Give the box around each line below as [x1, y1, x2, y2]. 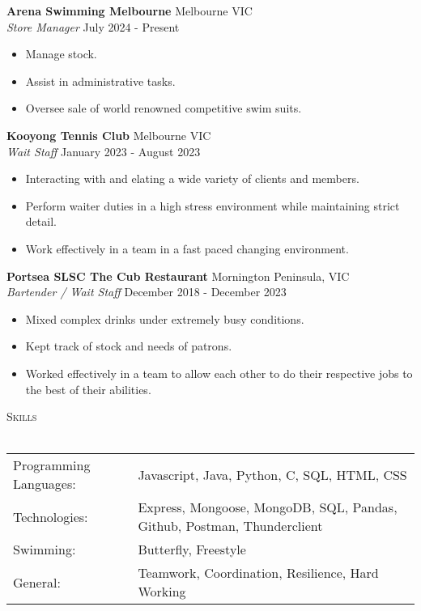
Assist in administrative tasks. [25, 72, 176, 89]
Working [138, 582, 186, 601]
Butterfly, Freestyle [138, 540, 246, 559]
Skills [6, 408, 37, 425]
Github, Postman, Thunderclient [138, 516, 323, 536]
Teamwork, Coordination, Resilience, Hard [138, 563, 379, 583]
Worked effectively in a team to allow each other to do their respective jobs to [25, 364, 413, 381]
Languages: [13, 474, 76, 494]
